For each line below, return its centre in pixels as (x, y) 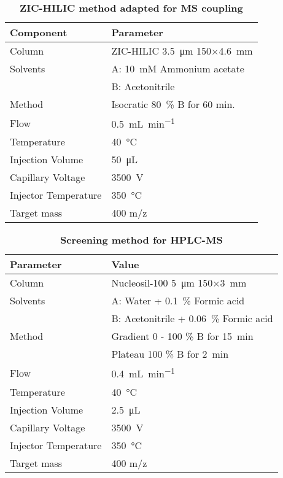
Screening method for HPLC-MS (141, 240)
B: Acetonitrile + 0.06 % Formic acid (192, 318)
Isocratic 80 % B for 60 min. (173, 104)
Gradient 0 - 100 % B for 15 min (182, 336)
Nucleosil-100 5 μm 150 (162, 283)
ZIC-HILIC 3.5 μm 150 (161, 51)
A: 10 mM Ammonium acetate (178, 68)
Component (39, 32)
